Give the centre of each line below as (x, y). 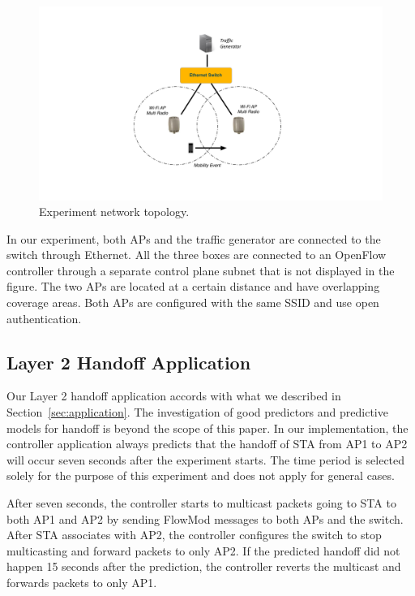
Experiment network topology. (114, 212)
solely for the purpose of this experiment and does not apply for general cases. (201, 475)
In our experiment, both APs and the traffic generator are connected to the (194, 238)
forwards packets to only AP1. (82, 582)
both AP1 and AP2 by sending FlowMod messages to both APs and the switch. (205, 518)
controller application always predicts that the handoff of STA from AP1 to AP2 (207, 444)
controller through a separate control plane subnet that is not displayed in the (201, 270)
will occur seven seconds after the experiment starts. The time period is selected (206, 459)
